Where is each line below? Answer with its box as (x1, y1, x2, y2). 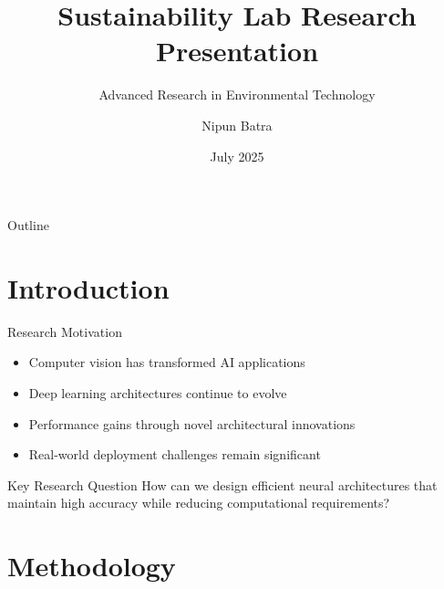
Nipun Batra (201, 115, 273, 134)
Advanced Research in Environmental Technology (98, 85, 376, 104)
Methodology (7, 547, 176, 584)
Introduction (7, 268, 170, 306)
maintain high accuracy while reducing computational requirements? (7, 493, 390, 512)
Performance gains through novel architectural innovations (28, 414, 356, 433)
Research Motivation (7, 321, 122, 341)
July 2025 (210, 146, 264, 165)
